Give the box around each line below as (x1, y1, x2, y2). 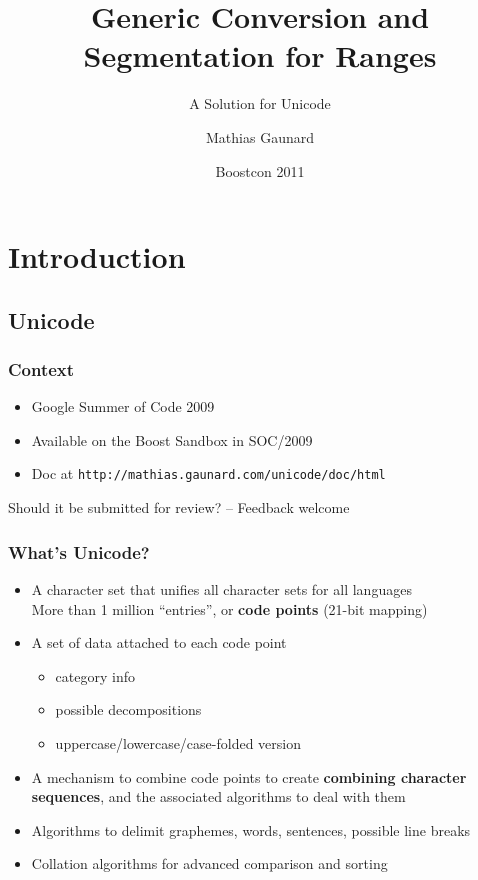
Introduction (8, 236, 186, 277)
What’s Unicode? (8, 539, 150, 564)
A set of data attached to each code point (31, 632, 287, 653)
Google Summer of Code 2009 (31, 396, 215, 417)
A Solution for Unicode (189, 93, 331, 114)
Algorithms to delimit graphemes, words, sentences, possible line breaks (31, 819, 471, 840)
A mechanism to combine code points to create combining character (31, 766, 467, 787)
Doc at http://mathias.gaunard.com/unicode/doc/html (31, 463, 386, 484)
